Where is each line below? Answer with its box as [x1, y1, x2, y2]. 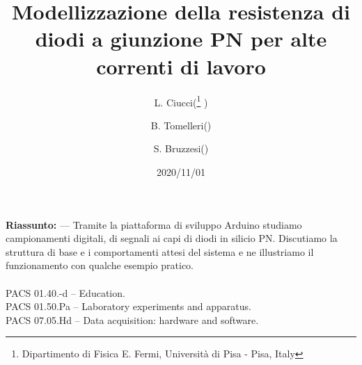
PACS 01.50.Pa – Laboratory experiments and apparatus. [6, 299, 251, 314]
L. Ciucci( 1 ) [154, 92, 208, 109]
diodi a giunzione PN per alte [35, 24, 327, 53]
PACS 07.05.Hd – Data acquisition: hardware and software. [6, 312, 259, 327]
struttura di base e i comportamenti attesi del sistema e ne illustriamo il [6, 244, 314, 259]
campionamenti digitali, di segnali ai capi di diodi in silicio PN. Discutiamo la [6, 231, 338, 245]
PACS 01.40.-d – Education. [6, 285, 125, 300]
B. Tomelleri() [150, 117, 212, 132]
